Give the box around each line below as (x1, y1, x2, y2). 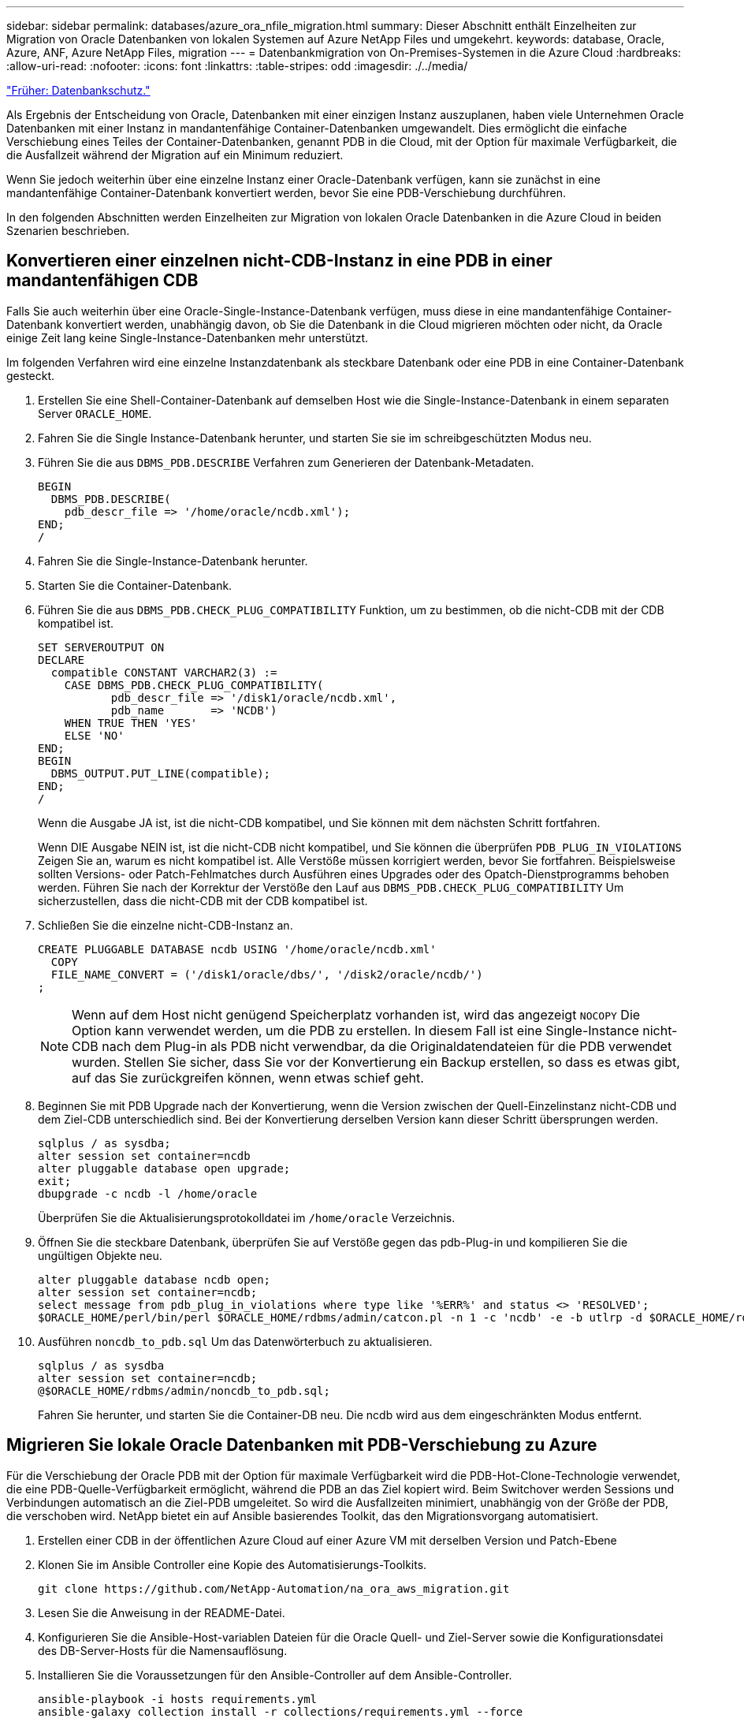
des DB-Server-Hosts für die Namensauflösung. (38, 1643, 288, 1657)
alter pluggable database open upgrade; (38, 1161, 291, 1175)
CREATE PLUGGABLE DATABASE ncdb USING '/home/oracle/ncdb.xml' (38, 942, 437, 956)
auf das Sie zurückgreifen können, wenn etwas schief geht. (72, 1069, 424, 1086)
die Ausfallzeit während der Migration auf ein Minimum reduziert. (6, 148, 344, 162)
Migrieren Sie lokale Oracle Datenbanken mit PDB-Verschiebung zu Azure (6, 1435, 597, 1455)
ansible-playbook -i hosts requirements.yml (38, 1692, 318, 1705)
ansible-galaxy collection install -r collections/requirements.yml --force (38, 1705, 523, 1718)
